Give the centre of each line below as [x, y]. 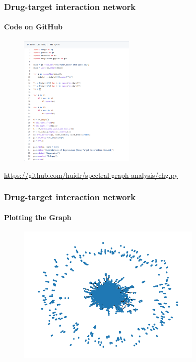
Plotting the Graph [38, 217]
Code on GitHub [33, 27]
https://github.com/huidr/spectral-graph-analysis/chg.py [91, 175]
